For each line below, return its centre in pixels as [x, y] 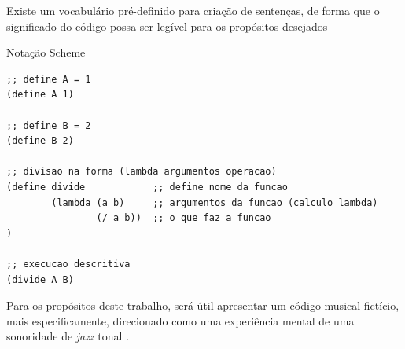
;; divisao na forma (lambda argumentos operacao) [142, 172]
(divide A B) [40, 279]
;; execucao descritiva [68, 264]
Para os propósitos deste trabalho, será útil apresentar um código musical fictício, [203, 305]
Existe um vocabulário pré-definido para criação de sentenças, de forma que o [193, 10]
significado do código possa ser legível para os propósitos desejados [167, 26]
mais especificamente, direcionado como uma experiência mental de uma [180, 320]
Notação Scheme [46, 52]
